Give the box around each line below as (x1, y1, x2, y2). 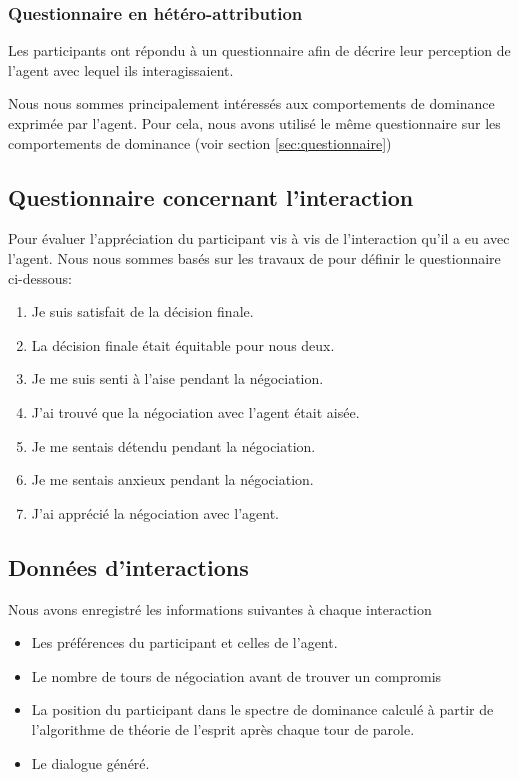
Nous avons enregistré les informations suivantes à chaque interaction (8, 598, 432, 619)
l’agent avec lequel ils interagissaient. (8, 59, 234, 80)
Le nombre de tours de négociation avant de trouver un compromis (31, 665, 442, 686)
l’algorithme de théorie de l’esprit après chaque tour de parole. (31, 718, 415, 739)
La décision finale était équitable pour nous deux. (31, 334, 335, 355)
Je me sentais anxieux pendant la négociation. (31, 469, 314, 490)
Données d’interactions (8, 551, 249, 582)
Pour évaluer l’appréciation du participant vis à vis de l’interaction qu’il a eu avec (8, 228, 510, 249)
